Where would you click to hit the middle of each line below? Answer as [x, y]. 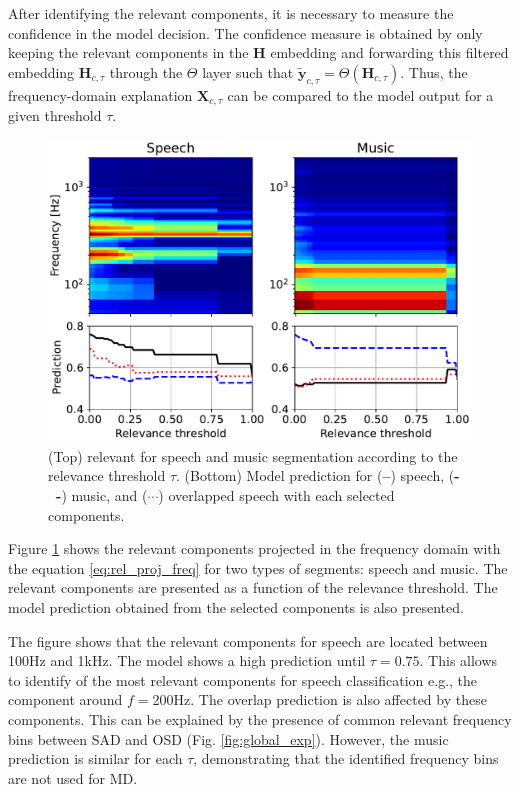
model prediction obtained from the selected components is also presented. [236, 607]
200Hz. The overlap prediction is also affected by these [319, 699]
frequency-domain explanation [100, 94]
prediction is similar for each [95, 758]
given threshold [55, 115]
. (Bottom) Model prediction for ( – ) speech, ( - [318, 475]
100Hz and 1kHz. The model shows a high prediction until [187, 660]
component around [65, 699]
